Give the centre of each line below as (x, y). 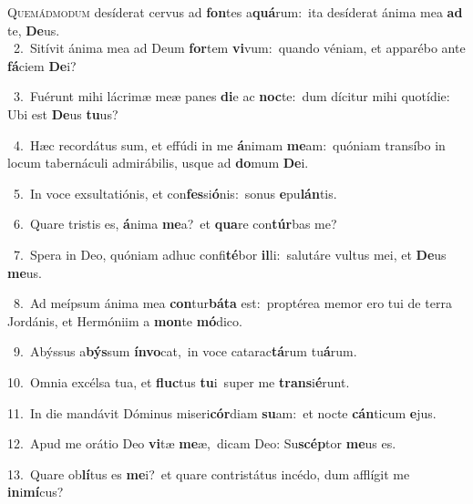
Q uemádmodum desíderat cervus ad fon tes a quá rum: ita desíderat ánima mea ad (235, 12)
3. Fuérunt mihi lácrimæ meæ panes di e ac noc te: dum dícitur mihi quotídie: (231, 96)
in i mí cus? (36, 492)
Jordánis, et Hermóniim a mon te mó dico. (125, 320)
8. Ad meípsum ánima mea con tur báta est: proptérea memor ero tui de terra (232, 303)
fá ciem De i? (42, 65)
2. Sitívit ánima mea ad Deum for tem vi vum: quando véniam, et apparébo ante (239, 48)
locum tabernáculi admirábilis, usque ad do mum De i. (158, 163)
